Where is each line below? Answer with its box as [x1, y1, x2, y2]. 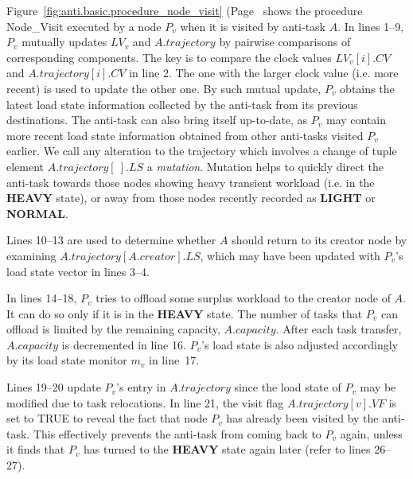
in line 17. [149, 352, 200, 368]
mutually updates [21, 33, 107, 50]
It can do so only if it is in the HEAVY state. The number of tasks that [6, 305, 363, 321]
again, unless [340, 425, 403, 442]
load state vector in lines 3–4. [6, 263, 150, 279]
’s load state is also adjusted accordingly [201, 336, 399, 352]
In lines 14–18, [6, 290, 77, 306]
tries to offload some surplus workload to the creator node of [95, 290, 391, 306]
